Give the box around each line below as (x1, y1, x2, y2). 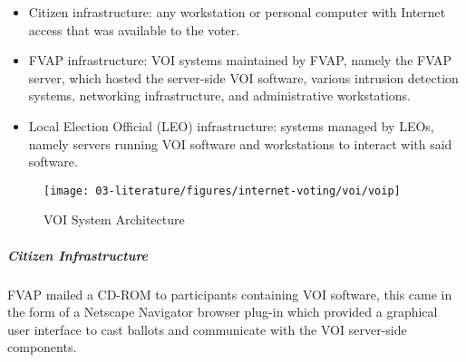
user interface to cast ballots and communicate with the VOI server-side (7, 319, 407, 338)
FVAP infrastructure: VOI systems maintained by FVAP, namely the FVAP (28, 51, 452, 70)
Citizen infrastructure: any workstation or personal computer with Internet (28, 3, 446, 21)
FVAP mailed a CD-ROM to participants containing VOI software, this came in (7, 284, 452, 303)
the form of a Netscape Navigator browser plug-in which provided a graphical (7, 302, 438, 321)
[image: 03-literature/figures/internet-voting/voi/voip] (44, 184, 401, 197)
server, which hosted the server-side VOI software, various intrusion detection (28, 68, 459, 87)
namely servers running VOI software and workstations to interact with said (28, 134, 452, 153)
